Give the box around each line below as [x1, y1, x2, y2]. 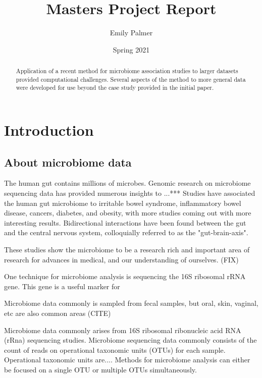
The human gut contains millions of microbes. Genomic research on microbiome [4, 178, 251, 188]
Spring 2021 [113, 44, 150, 55]
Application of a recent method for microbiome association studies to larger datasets [16, 67, 238, 75]
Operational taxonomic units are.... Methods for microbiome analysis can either [4, 354, 250, 365]
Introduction [4, 120, 94, 140]
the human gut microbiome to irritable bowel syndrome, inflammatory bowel [4, 197, 241, 208]
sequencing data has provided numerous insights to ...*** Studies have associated [4, 188, 255, 198]
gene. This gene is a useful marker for [4, 281, 120, 291]
